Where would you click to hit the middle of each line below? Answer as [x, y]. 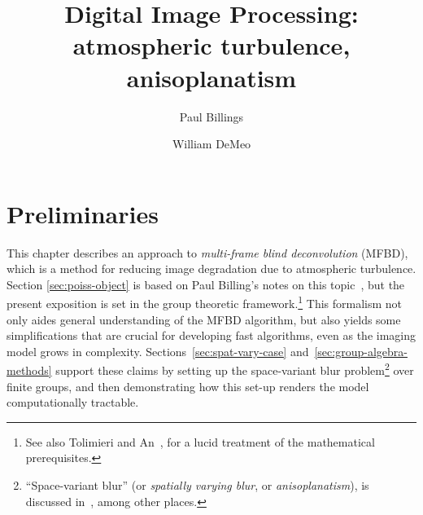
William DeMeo [211, 144]
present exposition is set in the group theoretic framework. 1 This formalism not [205, 302]
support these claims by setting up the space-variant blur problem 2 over [235, 369]
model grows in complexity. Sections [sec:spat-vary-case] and [158, 351]
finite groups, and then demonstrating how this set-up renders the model [188, 386]
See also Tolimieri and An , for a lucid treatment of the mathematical [200, 441]
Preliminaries [83, 213]
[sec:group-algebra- [361, 351]
